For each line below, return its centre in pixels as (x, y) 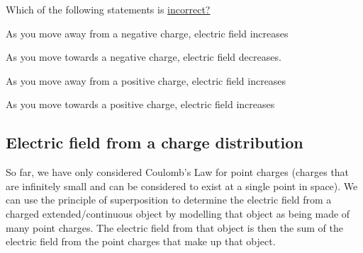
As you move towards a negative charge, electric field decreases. (144, 57)
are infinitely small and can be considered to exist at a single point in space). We (182, 186)
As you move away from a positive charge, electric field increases (146, 80)
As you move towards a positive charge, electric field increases (140, 104)
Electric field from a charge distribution (155, 142)
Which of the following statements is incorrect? (108, 9)
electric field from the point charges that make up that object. (141, 241)
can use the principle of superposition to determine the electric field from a (169, 200)
